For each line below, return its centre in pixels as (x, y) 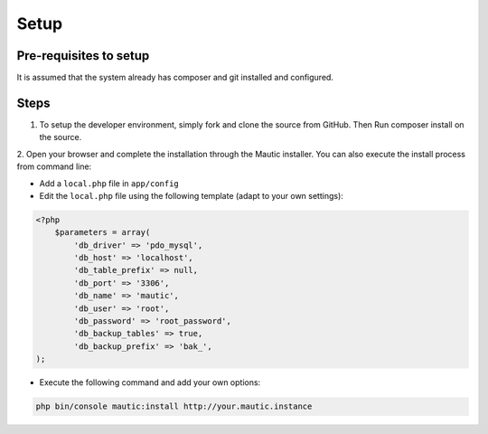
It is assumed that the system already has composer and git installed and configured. (175, 78)
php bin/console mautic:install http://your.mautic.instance (174, 406)
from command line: (54, 166)
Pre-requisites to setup (83, 56)
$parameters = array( (103, 232)
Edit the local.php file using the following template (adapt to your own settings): (191, 195)
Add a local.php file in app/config (109, 183)
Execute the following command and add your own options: (150, 382)
